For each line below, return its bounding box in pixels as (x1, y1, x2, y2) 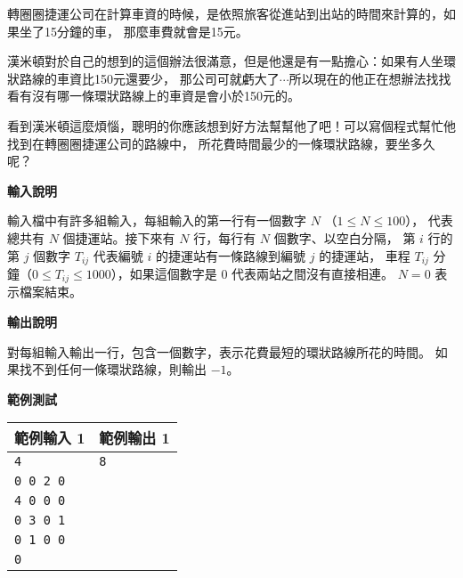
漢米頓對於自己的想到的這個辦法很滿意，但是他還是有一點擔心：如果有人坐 (7, 52, 443, 70)
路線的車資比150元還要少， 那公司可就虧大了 (19, 69, 280, 87)
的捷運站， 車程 (319, 246, 410, 265)
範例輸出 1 (99, 427, 170, 449)
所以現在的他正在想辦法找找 (288, 69, 451, 87)
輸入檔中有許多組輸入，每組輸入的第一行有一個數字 (7, 211, 306, 230)
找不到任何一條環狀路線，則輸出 (19, 360, 207, 379)
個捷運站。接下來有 (62, 228, 175, 247)
